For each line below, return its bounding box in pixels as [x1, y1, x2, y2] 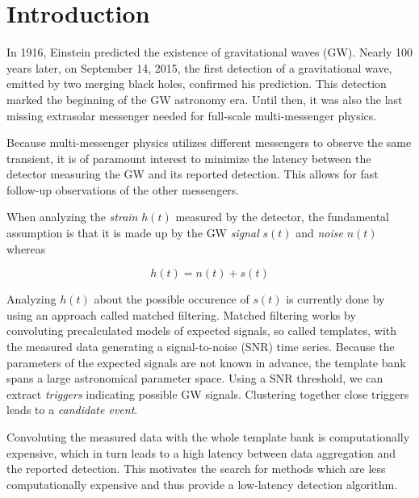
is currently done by [286, 291, 385, 308]
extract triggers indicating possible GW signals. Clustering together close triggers [6, 385, 409, 402]
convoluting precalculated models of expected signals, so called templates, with [6, 322, 397, 339]
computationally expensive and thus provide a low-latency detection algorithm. [6, 475, 398, 492]
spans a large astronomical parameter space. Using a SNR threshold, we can [6, 370, 383, 387]
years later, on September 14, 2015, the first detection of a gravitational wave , [6, 59, 392, 76]
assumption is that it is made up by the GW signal [6, 224, 259, 241]
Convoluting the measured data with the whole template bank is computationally [6, 429, 410, 445]
